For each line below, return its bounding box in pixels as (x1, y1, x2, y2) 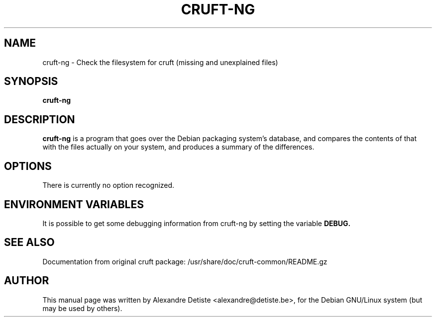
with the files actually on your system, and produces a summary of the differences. (42, 143, 315, 152)
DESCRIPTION (4, 113, 75, 126)
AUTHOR (4, 274, 49, 287)
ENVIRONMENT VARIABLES (4, 198, 144, 211)
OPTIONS (4, 160, 52, 172)
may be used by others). (42, 304, 122, 313)
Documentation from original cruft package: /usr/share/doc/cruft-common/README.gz (42, 257, 327, 266)
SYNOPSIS (4, 75, 58, 88)
